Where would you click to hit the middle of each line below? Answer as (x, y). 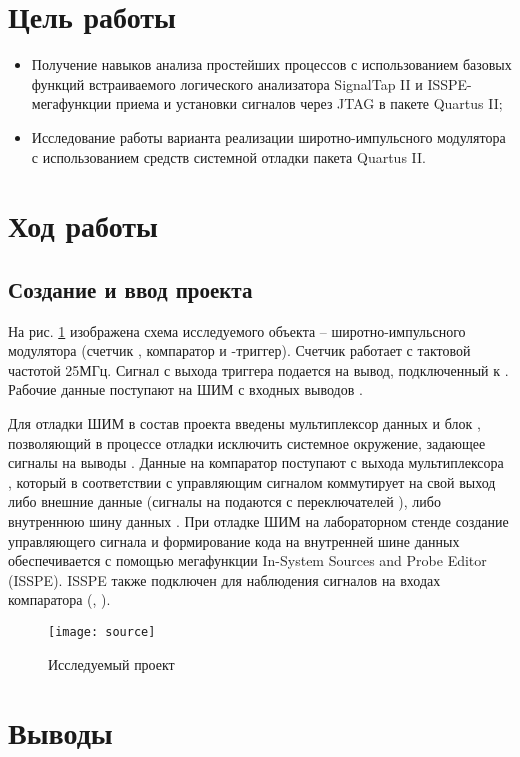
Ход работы (83, 225)
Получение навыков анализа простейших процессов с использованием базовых (271, 64)
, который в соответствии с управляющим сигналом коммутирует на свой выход (252, 481)
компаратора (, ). (59, 599)
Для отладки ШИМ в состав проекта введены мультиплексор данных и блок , (244, 423)
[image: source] (102, 631)
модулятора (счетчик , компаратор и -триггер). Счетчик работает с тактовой (239, 350)
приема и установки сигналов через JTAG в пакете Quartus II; (309, 103)
